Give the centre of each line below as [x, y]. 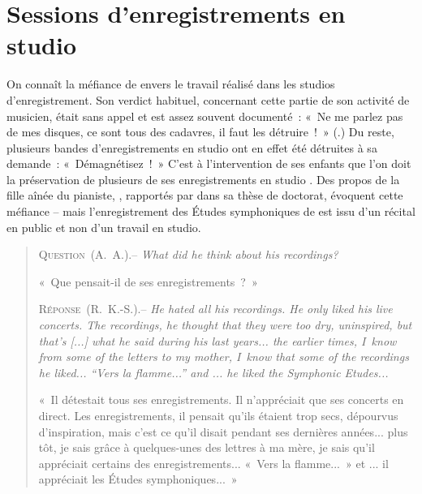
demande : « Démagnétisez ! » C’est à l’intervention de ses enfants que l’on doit [209, 163]
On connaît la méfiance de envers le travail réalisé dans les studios [171, 84]
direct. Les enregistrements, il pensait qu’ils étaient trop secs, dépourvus [218, 415]
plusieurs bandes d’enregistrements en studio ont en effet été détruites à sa [192, 147]
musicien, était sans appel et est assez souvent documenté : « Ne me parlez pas [205, 116]
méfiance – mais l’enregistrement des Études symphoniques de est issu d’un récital [211, 211]
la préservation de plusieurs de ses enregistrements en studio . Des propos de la [203, 179]
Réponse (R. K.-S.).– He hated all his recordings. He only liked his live [215, 309]
